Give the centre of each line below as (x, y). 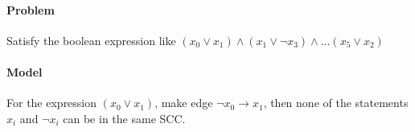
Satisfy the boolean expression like (91, 40)
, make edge (184, 103)
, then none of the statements (336, 103)
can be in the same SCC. (124, 118)
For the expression (52, 103)
